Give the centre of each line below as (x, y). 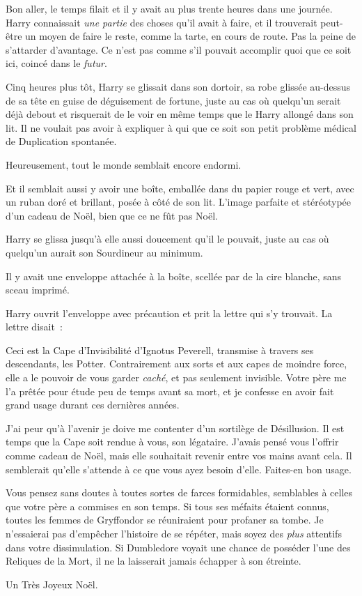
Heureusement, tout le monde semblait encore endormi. (124, 164)
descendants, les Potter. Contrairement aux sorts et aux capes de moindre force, (176, 364)
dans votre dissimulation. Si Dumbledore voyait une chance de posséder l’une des (178, 547)
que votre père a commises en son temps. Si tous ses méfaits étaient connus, (167, 506)
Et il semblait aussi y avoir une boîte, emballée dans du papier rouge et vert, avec (180, 188)
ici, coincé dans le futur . (56, 63)
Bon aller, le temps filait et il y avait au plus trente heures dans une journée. (169, 8)
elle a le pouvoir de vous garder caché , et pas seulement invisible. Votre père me (176, 377)
